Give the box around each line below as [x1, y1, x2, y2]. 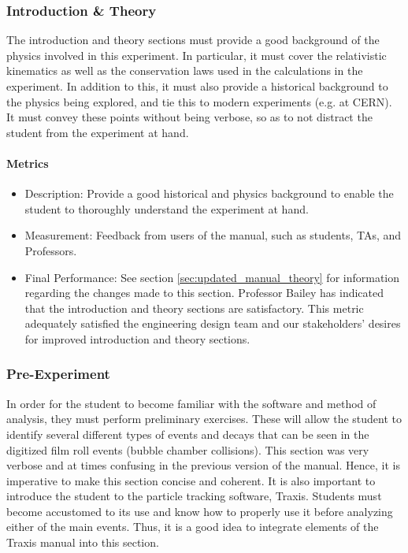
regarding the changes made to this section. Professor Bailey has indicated [24, 284, 384, 301]
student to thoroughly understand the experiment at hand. [24, 200, 309, 217]
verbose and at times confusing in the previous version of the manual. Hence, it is [6, 457, 400, 473]
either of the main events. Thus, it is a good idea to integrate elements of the [6, 518, 379, 535]
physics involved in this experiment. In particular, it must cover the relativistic [6, 46, 387, 63]
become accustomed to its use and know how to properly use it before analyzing [6, 503, 393, 519]
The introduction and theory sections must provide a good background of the [6, 32, 380, 48]
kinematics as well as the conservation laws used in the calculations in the [6, 62, 363, 79]
